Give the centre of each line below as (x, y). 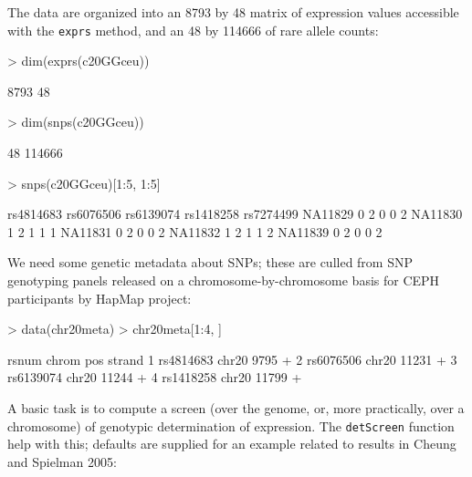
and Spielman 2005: (62, 461)
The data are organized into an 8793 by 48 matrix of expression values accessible (233, 12)
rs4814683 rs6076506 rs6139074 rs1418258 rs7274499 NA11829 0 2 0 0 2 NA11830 (235, 214)
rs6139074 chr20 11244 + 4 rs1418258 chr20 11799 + (155, 377)
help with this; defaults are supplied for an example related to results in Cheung (232, 444)
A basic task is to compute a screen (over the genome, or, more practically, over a (236, 407)
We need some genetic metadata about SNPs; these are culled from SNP (210, 262)
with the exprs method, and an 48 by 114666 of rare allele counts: (193, 30)
